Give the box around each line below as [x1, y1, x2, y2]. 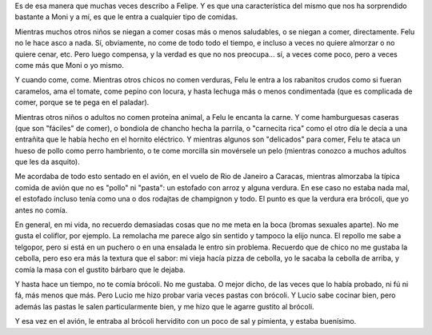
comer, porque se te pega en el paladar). [14, 98, 150, 107]
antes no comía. [14, 205, 68, 215]
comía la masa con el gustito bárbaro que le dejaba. [14, 265, 186, 274]
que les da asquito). [14, 157, 80, 167]
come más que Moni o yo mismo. [14, 60, 124, 70]
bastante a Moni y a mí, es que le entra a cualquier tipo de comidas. [14, 12, 238, 22]
